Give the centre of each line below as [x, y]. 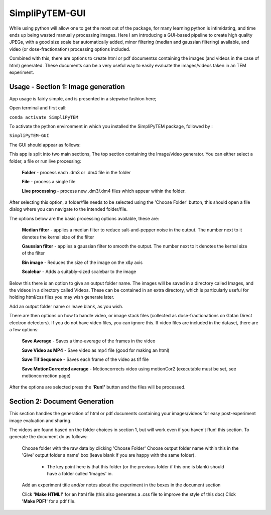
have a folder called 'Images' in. [80, 473]
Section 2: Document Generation [61, 402]
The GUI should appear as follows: [45, 145]
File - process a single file [49, 182]
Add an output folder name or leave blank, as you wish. [66, 306]
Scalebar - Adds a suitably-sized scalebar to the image [79, 272]
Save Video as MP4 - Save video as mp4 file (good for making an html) [96, 350]
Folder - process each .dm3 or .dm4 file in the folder [76, 172]
